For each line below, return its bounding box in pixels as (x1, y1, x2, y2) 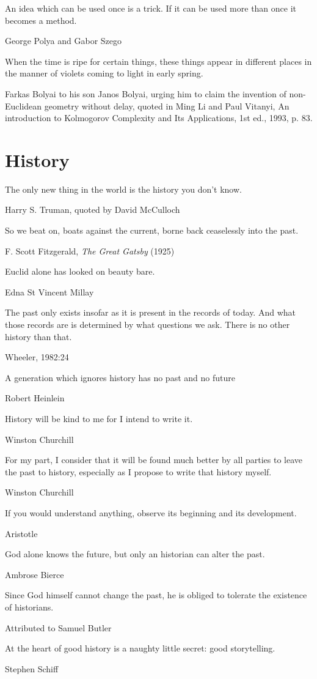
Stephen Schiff (5, 662, 59, 675)
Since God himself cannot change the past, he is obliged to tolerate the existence (5, 588, 307, 601)
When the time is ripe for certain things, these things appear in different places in (5, 54, 312, 67)
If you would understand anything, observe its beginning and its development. (5, 506, 297, 519)
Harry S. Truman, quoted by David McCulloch (5, 203, 180, 216)
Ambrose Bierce (5, 568, 64, 581)
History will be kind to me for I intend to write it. (5, 412, 193, 425)
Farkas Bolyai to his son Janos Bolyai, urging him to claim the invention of (5, 87, 286, 100)
